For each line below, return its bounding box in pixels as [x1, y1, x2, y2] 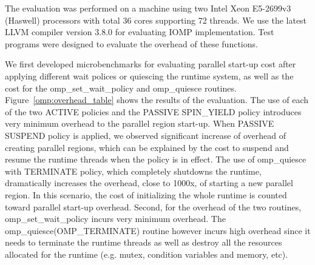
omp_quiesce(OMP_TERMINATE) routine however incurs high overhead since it [5, 224, 311, 236]
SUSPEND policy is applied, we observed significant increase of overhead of [5, 129, 286, 141]
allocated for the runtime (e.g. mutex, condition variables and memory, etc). [5, 247, 288, 260]
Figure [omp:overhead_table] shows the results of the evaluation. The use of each [5, 93, 309, 106]
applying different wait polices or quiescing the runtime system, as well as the [5, 69, 294, 82]
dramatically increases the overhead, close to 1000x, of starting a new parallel [5, 176, 293, 189]
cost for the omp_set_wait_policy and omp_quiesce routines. [5, 81, 237, 94]
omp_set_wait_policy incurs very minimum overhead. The [5, 212, 226, 225]
